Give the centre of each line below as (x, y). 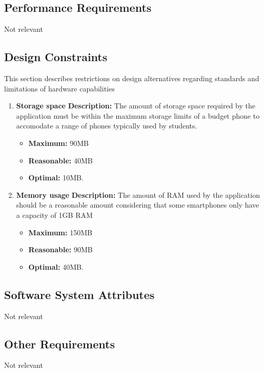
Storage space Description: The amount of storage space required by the (136, 106)
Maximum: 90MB (58, 143)
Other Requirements (59, 343)
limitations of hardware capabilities (59, 88)
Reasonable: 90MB (60, 249)
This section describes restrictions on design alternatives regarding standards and (132, 78)
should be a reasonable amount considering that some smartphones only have (138, 205)
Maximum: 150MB (60, 232)
